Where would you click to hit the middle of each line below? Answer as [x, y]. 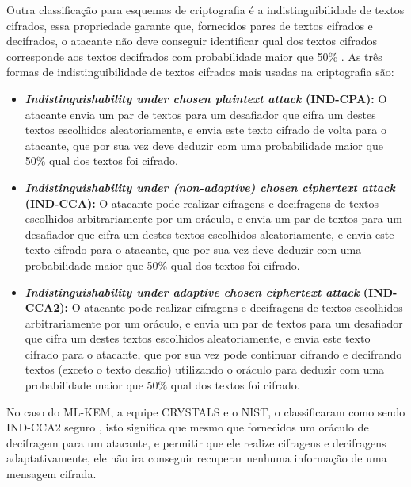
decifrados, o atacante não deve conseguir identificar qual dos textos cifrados [192, 41]
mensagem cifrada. [51, 474]
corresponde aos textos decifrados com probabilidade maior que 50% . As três [194, 56]
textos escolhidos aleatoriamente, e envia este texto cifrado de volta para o [205, 130]
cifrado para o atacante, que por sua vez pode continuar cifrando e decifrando [213, 353]
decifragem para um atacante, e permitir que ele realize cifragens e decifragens [196, 442]
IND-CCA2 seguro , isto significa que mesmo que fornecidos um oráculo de [188, 427]
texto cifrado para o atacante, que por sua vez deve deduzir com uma [193, 249]
